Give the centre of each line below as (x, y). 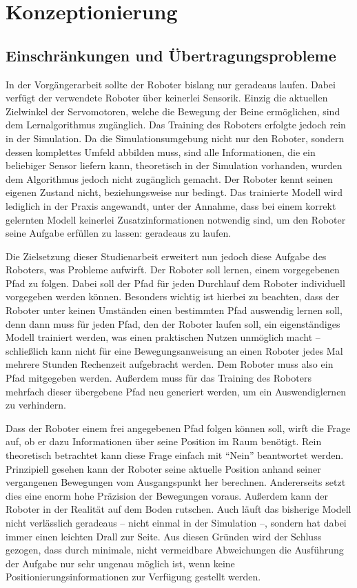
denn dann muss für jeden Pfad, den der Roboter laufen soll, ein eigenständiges (173, 323)
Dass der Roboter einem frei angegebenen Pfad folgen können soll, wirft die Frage (178, 428)
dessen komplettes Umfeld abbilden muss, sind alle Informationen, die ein (161, 151)
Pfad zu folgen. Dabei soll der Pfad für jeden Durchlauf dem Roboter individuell (175, 283)
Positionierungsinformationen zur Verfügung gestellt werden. (133, 577)
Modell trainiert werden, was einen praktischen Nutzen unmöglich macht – (163, 337)
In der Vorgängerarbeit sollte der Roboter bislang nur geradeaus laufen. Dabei (171, 84)
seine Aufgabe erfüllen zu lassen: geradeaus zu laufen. (119, 233)
